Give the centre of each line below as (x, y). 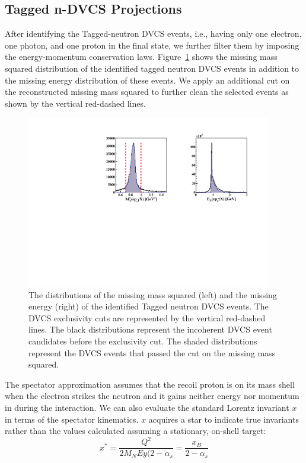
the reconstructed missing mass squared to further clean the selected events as (147, 92)
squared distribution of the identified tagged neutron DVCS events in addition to (152, 68)
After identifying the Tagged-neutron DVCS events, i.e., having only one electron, (153, 33)
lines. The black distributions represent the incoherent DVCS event (150, 329)
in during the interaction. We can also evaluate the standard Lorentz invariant (147, 407)
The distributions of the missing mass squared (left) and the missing (153, 294)
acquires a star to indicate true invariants (224, 419)
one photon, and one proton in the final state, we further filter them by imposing (152, 45)
